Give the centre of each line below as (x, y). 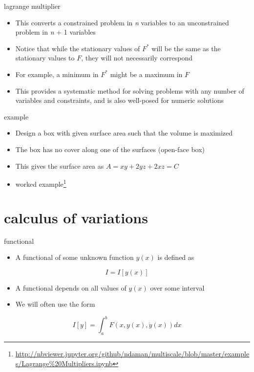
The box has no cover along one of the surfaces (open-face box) (110, 149)
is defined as (176, 257)
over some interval (177, 287)
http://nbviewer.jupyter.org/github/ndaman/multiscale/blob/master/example (132, 354)
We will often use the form (55, 304)
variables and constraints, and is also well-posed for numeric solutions (120, 100)
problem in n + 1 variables (55, 32)
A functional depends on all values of (71, 287)
